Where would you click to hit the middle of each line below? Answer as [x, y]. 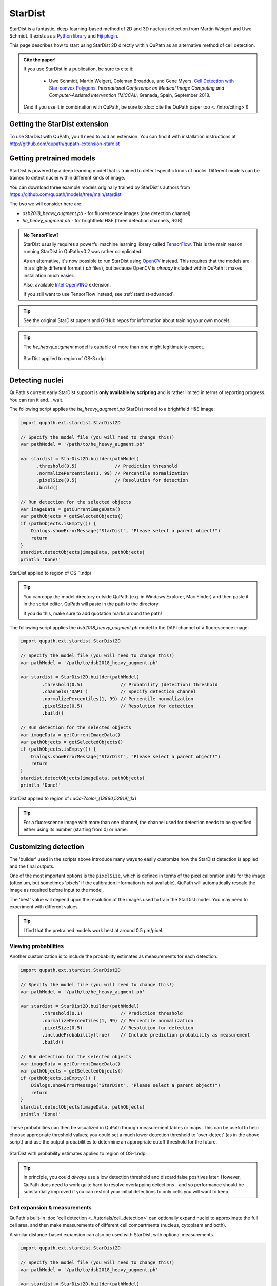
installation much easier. [49, 275]
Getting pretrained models [53, 158]
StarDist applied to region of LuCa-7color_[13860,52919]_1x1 [73, 799]
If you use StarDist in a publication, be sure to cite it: [78, 69]
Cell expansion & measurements [51, 1207]
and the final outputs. [32, 866]
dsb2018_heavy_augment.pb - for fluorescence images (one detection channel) [106, 213]
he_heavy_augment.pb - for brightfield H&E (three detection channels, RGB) [102, 221]
